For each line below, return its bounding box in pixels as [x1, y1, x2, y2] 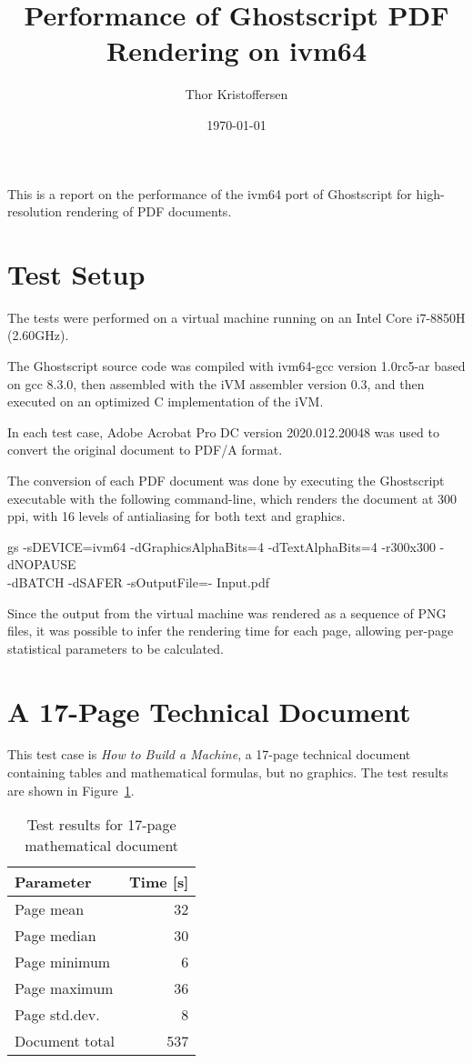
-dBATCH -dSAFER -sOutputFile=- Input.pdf [7, 572, 270, 591]
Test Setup [7, 255, 146, 292]
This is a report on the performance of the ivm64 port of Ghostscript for [7, 184, 412, 203]
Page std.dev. [15, 1004, 100, 1026]
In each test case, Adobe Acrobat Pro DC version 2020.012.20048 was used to [7, 422, 439, 441]
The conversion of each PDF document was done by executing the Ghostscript [7, 470, 445, 489]
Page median [15, 925, 96, 947]
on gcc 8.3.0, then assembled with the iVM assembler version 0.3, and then [7, 374, 425, 393]
